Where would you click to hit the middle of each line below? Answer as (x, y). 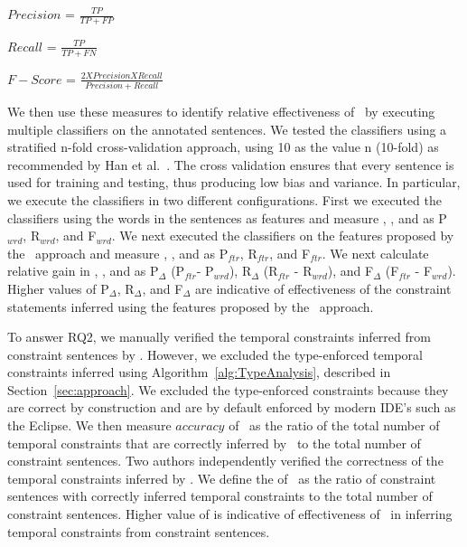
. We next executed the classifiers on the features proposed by (283, 236)
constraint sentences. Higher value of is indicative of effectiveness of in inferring (230, 514)
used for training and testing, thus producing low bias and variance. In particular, (234, 182)
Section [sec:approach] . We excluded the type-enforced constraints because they (228, 389)
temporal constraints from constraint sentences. (139, 531)
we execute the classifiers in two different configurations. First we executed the (224, 199)
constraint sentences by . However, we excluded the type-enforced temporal (215, 354)
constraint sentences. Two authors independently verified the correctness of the (225, 461)
